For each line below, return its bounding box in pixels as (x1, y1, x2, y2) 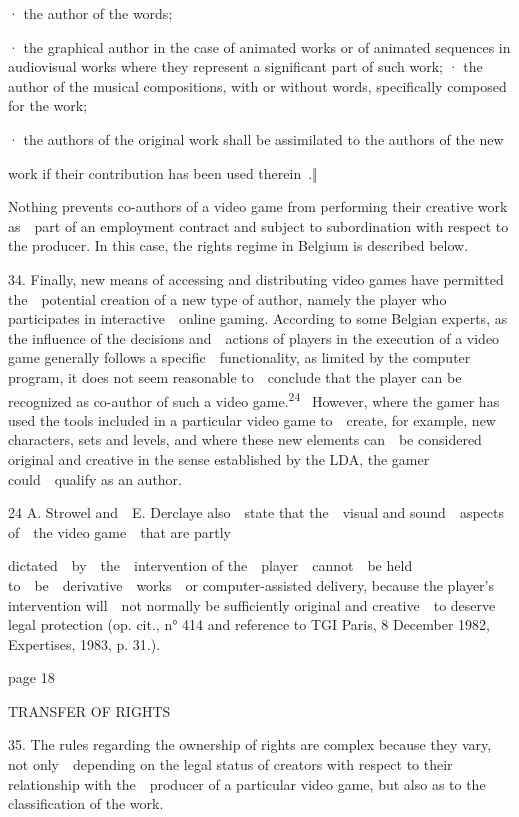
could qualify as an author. (8, 468, 182, 489)
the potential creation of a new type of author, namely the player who (8, 288, 447, 309)
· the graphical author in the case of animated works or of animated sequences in (8, 36, 511, 57)
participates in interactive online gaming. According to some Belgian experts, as (8, 308, 508, 329)
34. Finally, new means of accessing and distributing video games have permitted (8, 268, 504, 289)
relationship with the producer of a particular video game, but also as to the (8, 773, 486, 794)
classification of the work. (8, 793, 164, 814)
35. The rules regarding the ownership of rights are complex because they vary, (8, 734, 492, 755)
